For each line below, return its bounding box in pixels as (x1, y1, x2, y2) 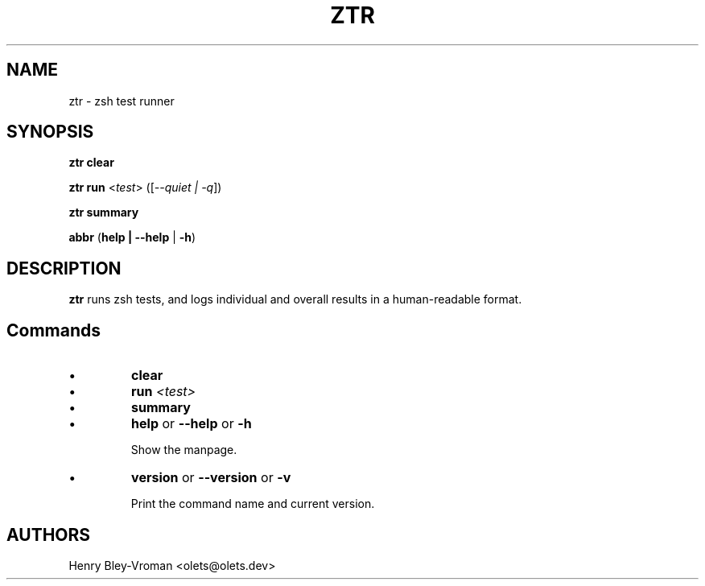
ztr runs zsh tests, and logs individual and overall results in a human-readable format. (68, 292, 522, 307)
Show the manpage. (130, 443, 237, 457)
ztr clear (68, 155, 114, 170)
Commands (6, 320, 101, 340)
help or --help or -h (131, 415, 252, 432)
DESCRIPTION (6, 258, 122, 279)
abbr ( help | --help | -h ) (68, 230, 196, 245)
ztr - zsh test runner (68, 93, 175, 108)
